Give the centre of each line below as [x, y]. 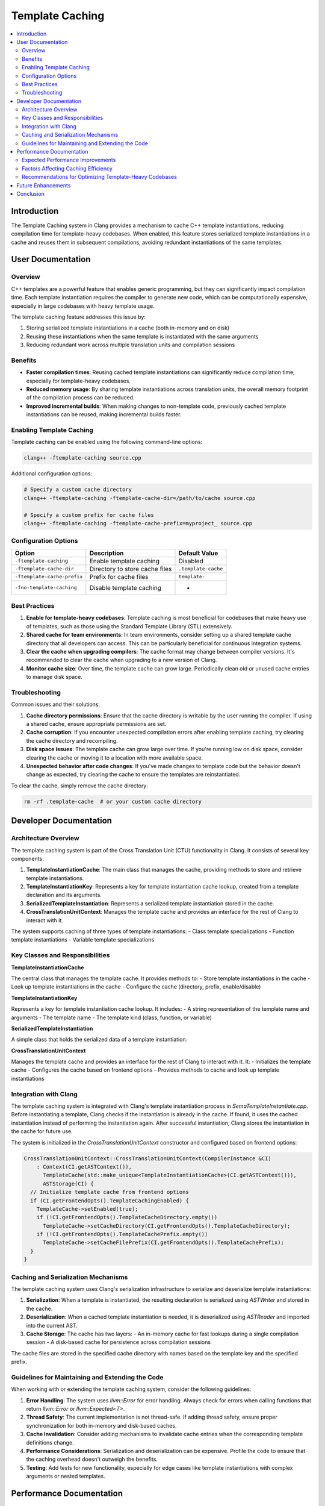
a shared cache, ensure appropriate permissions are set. [96, 724]
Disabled [191, 561]
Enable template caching [124, 561]
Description [107, 553]
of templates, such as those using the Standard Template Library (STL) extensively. [129, 626]
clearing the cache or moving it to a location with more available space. [114, 758]
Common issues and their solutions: [56, 704]
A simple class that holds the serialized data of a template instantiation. [99, 1040]
